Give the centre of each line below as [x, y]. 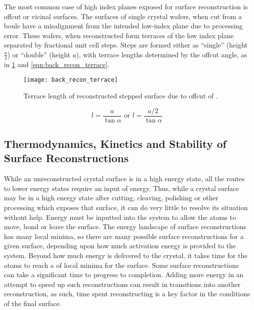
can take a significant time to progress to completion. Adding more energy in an [124, 274]
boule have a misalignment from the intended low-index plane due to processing [123, 26]
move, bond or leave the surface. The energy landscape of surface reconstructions [125, 227]
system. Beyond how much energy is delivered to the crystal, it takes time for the [126, 255]
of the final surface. [33, 303]
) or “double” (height [39, 54]
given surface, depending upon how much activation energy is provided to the [120, 246]
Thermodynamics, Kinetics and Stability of [115, 144]
